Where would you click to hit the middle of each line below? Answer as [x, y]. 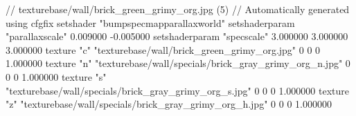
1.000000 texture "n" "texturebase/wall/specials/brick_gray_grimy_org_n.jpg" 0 [178, 63]
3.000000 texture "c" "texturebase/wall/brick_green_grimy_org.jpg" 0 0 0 [163, 49]
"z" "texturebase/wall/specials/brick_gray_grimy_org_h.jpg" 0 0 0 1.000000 [169, 104]
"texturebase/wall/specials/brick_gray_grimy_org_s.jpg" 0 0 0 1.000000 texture [177, 90]
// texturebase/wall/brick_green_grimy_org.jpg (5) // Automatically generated [178, 9]
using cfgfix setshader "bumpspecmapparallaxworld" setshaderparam [150, 22]
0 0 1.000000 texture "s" [56, 76]
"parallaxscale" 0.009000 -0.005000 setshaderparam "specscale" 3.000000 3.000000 [177, 36]
